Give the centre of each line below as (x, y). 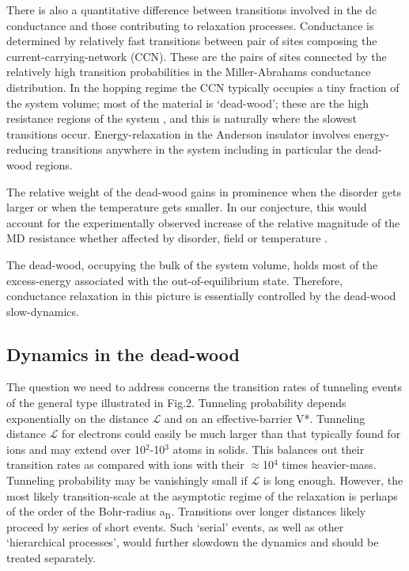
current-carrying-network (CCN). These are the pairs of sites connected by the (197, 56)
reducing (27, 149)
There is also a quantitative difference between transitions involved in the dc (192, 10)
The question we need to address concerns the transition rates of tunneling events (204, 387)
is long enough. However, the (333, 480)
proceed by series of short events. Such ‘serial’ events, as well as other (175, 526)
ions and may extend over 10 (76, 449)
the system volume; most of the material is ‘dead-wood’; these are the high (188, 103)
